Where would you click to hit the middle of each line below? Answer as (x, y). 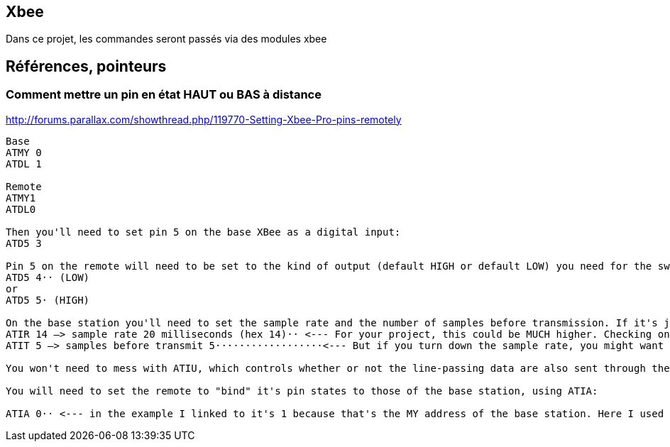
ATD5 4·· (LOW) (48, 277)
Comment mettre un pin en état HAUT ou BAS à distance (164, 95)
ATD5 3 (24, 243)
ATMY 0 (24, 152)
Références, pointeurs (86, 66)
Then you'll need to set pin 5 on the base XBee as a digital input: (203, 232)
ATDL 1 (24, 164)
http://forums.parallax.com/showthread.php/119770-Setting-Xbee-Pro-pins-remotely (204, 119)
